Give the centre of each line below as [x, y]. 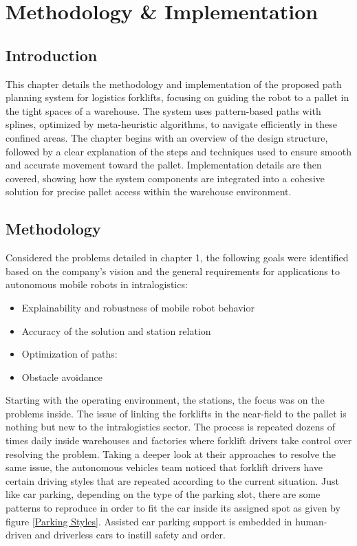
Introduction [52, 55]
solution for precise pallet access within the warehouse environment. [149, 192]
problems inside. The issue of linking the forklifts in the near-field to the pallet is [176, 413]
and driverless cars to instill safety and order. [130, 535]
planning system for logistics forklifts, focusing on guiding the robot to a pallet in [177, 97]
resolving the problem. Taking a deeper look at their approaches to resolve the [171, 454]
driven [19, 535]
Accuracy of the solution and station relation [116, 330]
